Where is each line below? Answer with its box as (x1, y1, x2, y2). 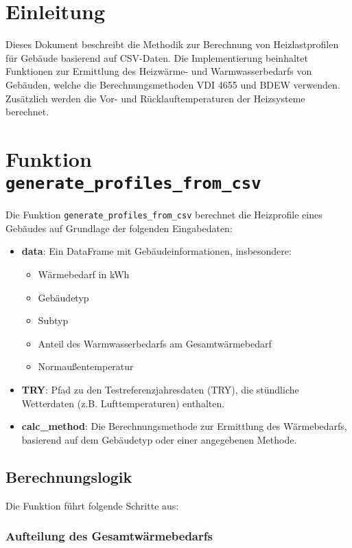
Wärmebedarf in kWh (38, 266, 130, 281)
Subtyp (38, 313, 69, 328)
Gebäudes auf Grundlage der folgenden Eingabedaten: (5, 220, 233, 235)
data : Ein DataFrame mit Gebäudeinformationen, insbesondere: (21, 244, 292, 258)
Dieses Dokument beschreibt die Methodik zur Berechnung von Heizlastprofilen (5, 37, 339, 52)
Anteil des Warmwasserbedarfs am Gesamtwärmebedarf (38, 336, 272, 350)
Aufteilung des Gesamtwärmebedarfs (5, 527, 213, 545)
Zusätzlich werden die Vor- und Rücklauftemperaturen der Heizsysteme (5, 91, 305, 105)
